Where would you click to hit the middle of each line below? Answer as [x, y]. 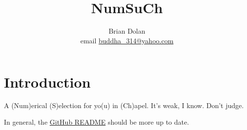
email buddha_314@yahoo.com [127, 40]
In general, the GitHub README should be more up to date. [97, 121]
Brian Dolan [127, 31]
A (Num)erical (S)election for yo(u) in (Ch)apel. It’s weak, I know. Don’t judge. [124, 105]
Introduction [47, 82]
